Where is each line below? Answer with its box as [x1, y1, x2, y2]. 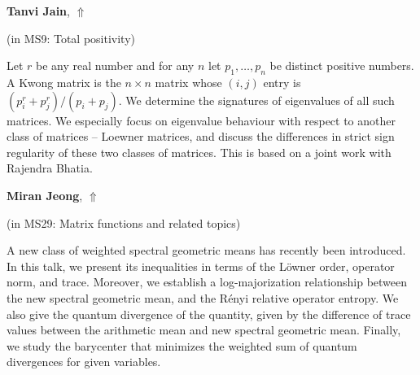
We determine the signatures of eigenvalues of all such [125, 91, 395, 108]
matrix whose [155, 73, 222, 90]
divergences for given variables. [7, 353, 161, 370]
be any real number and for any [36, 57, 195, 74]
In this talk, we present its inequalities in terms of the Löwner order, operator [7, 257, 395, 274]
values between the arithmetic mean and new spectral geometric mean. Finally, [7, 321, 401, 338]
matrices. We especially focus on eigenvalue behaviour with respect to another [7, 111, 396, 129]
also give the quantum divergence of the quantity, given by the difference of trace [7, 305, 411, 322]
